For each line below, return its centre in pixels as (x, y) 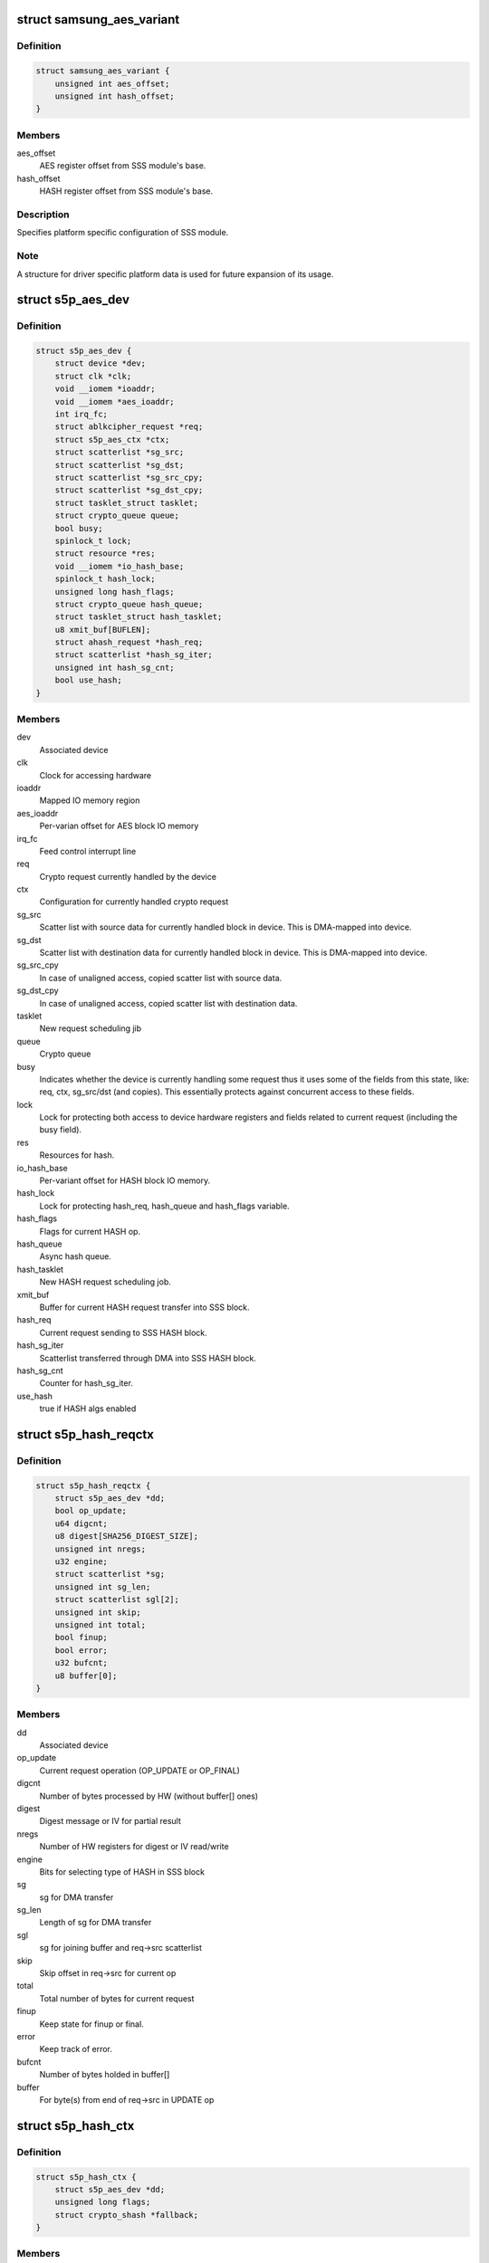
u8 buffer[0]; (86, 1676)
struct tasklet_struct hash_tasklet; (139, 617)
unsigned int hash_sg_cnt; (115, 667)
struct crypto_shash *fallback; (127, 2215)
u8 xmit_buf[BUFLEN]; (103, 630)
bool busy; (79, 528)
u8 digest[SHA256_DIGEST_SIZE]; (127, 1536)
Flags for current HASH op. (90, 1231)
